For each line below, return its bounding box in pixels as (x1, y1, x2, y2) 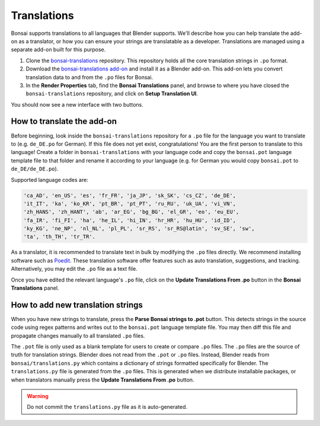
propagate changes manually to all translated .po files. (11, 332, 145, 339)
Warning (27, 393, 49, 400)
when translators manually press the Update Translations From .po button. (11, 376, 195, 383)
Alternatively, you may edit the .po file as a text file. (11, 265, 137, 273)
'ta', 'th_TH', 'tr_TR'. (23, 233, 96, 240)
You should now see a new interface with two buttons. (11, 101, 143, 108)
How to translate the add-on (11, 116, 117, 127)
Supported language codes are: (11, 176, 88, 183)
